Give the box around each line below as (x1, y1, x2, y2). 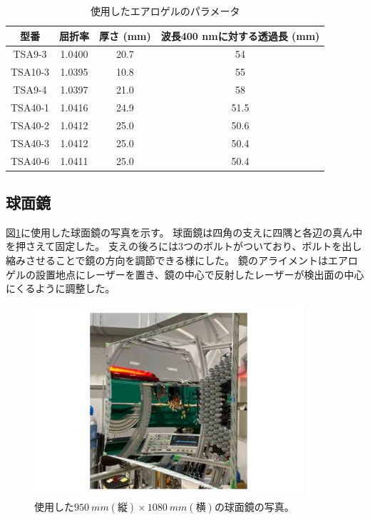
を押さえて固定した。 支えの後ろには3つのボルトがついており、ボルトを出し (6, 239, 362, 254)
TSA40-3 (11, 135, 50, 150)
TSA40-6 (11, 153, 50, 168)
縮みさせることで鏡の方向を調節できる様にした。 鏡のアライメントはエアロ (6, 252, 358, 267)
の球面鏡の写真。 (214, 499, 294, 514)
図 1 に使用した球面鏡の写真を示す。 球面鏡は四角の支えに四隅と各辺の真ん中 (6, 224, 363, 239)
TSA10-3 (11, 64, 50, 79)
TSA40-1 (11, 99, 50, 114)
